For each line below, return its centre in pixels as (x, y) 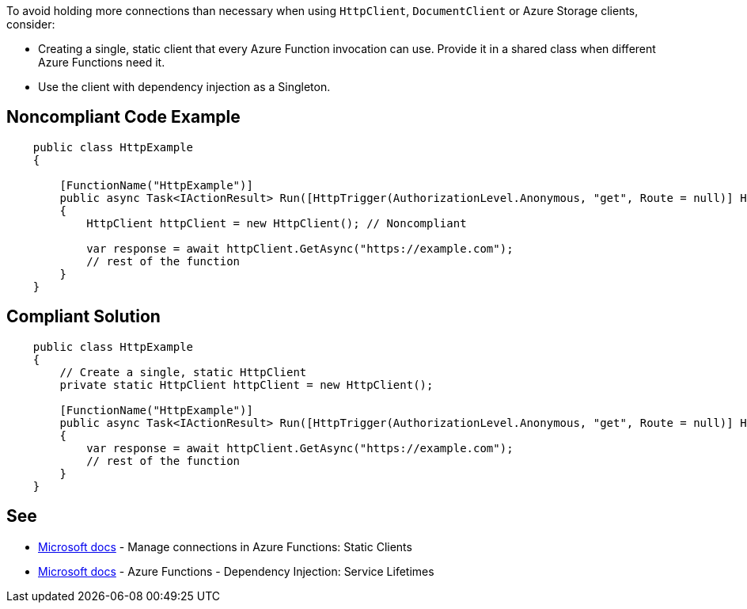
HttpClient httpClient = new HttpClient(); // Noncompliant (277, 223)
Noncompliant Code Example (123, 117)
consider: (31, 24)
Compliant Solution (83, 317)
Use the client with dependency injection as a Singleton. (184, 87)
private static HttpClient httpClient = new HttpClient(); (246, 384)
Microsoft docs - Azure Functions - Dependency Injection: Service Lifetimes (236, 571)
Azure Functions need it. (102, 62)
